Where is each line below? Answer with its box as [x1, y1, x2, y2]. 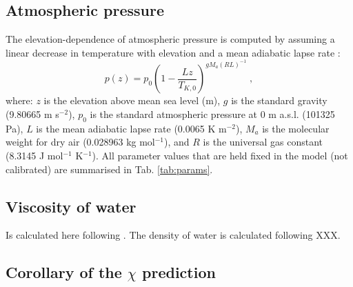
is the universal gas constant [203, 135, 323, 149]
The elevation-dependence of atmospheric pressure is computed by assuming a [6, 32, 335, 46]
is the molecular [262, 121, 330, 135]
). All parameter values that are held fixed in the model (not [92, 148, 348, 162]
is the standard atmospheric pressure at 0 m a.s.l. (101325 [90, 106, 335, 121]
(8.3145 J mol [6, 148, 63, 162]
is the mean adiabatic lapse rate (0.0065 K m [36, 121, 227, 135]
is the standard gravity [231, 93, 327, 108]
